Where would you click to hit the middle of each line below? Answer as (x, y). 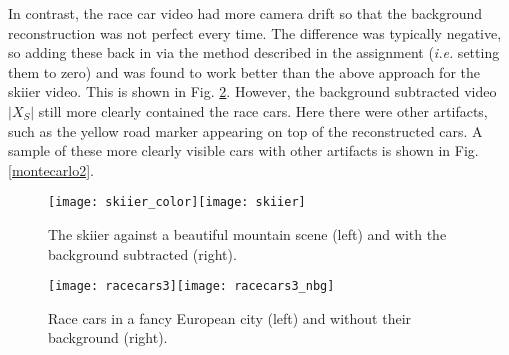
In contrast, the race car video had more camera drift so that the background (245, 13)
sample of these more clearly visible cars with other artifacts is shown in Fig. (243, 150)
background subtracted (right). (142, 253)
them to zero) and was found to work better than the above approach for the (244, 71)
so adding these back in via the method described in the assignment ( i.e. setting (254, 52)
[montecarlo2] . (51, 169)
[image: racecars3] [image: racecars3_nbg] (191, 286)
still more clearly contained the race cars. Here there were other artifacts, (263, 110)
